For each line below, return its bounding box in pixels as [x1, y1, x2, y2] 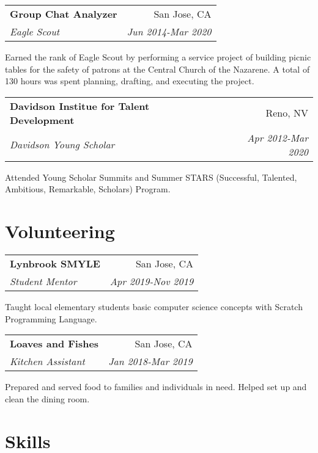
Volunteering [5, 219, 115, 244]
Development [10, 112, 75, 127]
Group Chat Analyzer [10, 7, 117, 21]
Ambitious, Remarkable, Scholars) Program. [5, 183, 171, 195]
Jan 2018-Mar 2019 [108, 354, 193, 369]
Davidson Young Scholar [10, 137, 115, 152]
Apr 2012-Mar [247, 130, 308, 145]
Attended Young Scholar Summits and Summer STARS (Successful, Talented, [5, 170, 297, 183]
